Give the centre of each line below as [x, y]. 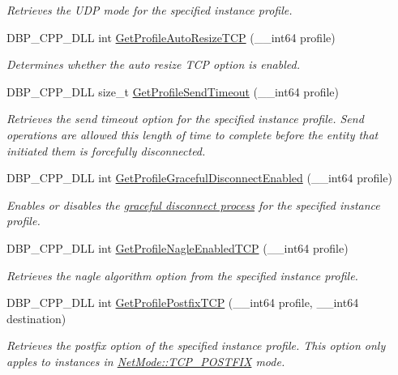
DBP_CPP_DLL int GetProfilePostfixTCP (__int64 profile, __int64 [183, 303]
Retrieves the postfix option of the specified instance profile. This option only [196, 345]
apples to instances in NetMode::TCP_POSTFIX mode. [146, 361]
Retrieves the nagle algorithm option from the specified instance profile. [182, 275]
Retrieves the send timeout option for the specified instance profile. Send [185, 119]
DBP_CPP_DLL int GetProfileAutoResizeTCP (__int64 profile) [171, 37]
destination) [36, 318]
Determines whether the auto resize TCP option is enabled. [153, 64]
